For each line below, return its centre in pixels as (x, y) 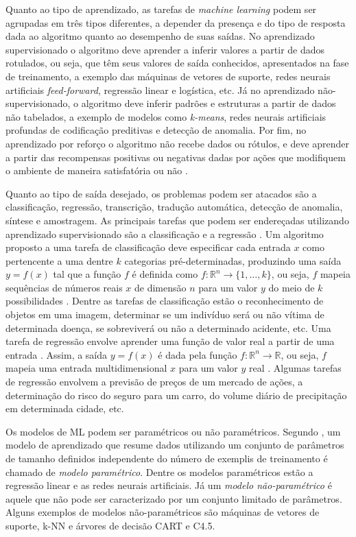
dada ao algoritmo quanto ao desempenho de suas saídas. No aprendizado (160, 36)
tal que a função (87, 274)
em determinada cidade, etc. (65, 408)
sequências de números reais (64, 287)
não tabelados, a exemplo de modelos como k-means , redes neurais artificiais (166, 116)
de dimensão (161, 287)
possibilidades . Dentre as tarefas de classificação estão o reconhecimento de (165, 301)
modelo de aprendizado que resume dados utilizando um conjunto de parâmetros (175, 445)
